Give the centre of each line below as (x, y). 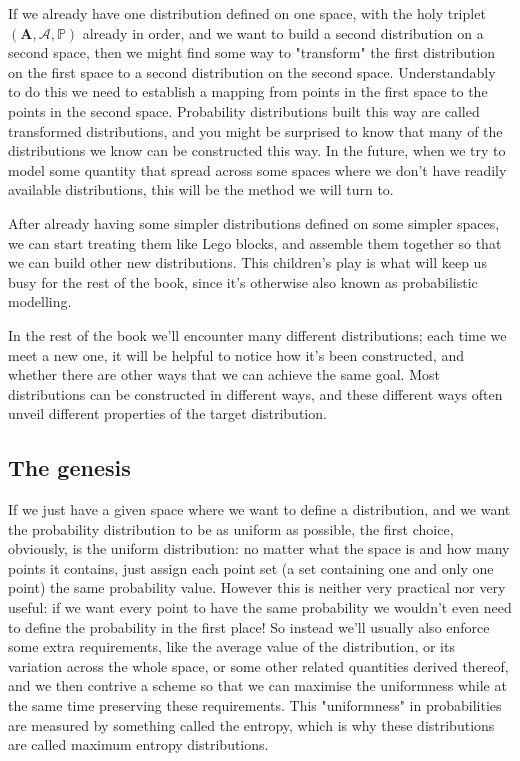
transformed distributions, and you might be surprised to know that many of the (255, 130)
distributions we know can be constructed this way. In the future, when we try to (257, 150)
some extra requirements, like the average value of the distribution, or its (231, 646)
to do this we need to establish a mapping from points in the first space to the (248, 91)
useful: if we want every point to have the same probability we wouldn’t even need (260, 607)
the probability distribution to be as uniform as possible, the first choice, (231, 528)
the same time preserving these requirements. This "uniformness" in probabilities (255, 705)
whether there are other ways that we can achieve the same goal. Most (224, 374)
